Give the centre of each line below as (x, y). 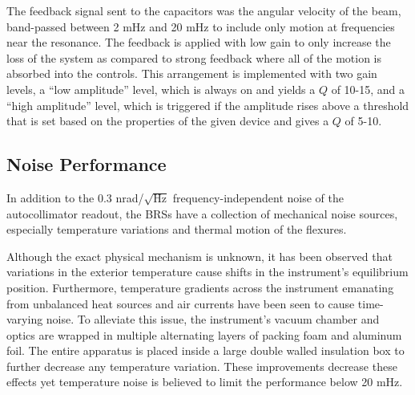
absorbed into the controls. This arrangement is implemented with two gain (192, 73)
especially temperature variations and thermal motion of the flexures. (177, 229)
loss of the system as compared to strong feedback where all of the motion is (194, 57)
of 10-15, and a (368, 89)
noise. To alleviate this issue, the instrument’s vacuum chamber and (213, 319)
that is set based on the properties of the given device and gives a (168, 121)
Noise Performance (87, 164)
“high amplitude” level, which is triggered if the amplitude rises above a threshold (208, 105)
